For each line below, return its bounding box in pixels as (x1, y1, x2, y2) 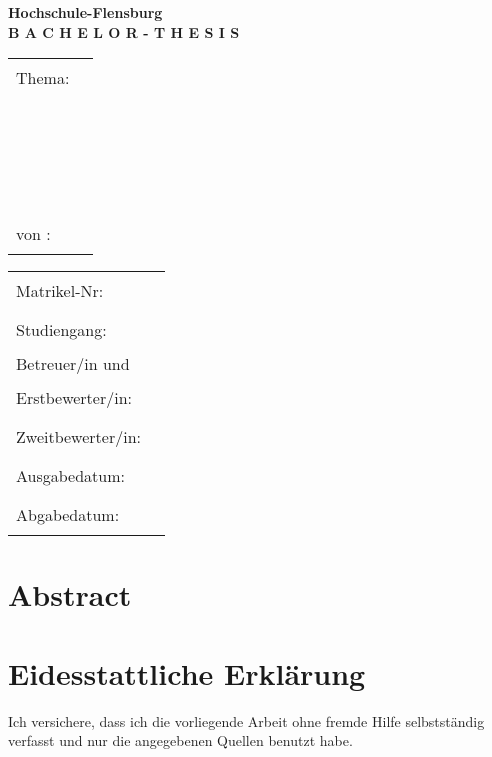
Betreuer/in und (16, 352, 130, 376)
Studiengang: (16, 318, 107, 342)
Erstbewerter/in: (16, 386, 133, 410)
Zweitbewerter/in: (16, 425, 141, 449)
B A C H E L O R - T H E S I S (8, 21, 240, 42)
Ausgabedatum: (16, 464, 125, 488)
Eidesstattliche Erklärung (8, 652, 366, 693)
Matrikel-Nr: (16, 279, 104, 303)
